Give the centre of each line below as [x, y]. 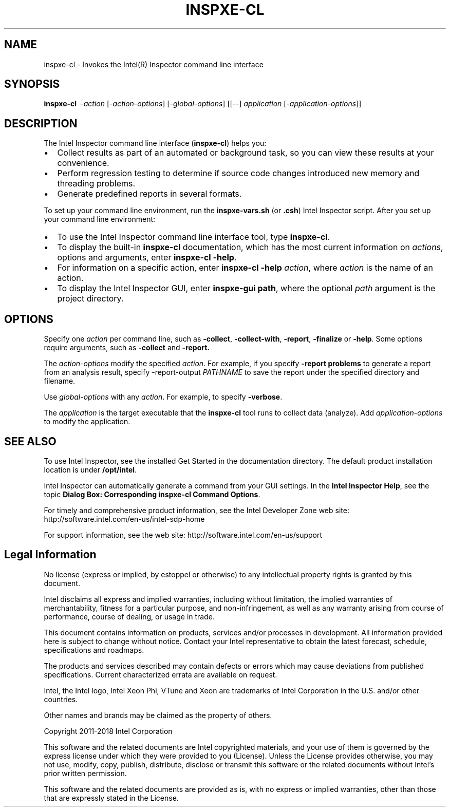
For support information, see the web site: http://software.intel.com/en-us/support [183, 535]
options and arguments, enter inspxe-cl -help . [147, 258]
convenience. [83, 163]
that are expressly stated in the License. [111, 798]
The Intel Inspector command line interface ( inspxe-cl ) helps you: [155, 143]
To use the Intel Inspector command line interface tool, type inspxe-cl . [194, 237]
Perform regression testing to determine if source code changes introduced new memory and [238, 173]
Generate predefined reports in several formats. [149, 194]
